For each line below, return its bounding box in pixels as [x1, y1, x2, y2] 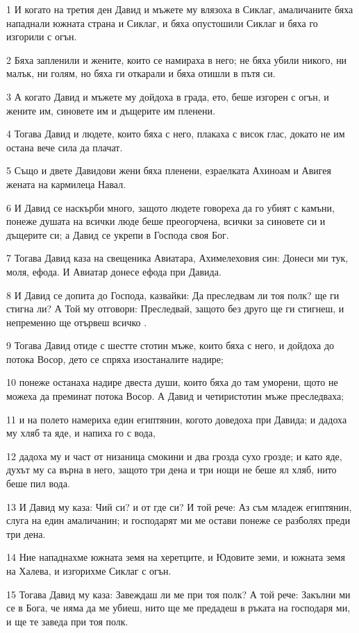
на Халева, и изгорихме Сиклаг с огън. [6, 564, 172, 577]
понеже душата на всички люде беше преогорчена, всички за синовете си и [6, 214, 326, 228]
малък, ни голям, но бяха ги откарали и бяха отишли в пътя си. [6, 66, 276, 81]
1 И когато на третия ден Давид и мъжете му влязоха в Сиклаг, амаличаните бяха [6, 2, 353, 16]
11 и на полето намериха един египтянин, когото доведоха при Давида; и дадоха [6, 412, 347, 426]
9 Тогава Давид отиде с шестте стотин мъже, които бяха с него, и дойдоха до [6, 338, 335, 353]
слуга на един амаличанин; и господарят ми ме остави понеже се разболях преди [6, 513, 351, 527]
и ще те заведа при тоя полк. [6, 614, 128, 628]
